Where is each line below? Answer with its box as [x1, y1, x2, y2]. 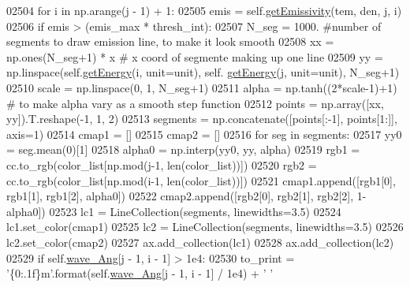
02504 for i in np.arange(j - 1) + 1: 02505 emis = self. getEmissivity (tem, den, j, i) [6, 2, 402, 18]
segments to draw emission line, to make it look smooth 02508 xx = [6, 33, 334, 50]
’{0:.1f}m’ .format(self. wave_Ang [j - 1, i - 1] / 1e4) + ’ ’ [6, 265, 274, 281]
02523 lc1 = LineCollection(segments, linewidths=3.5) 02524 [49, 203, 341, 219]
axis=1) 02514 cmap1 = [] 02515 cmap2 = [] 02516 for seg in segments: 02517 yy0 [6, 125, 402, 142]
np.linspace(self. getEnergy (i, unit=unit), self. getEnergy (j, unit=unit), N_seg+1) [6, 64, 400, 80]
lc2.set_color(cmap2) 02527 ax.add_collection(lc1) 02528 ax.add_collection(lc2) [6, 233, 394, 250]
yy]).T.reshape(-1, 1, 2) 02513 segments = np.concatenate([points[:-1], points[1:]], [6, 110, 397, 127]
